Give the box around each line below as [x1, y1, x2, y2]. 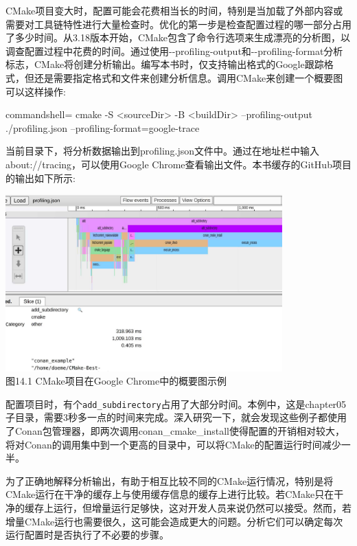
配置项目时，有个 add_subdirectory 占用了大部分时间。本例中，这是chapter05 [5, 396, 347, 411]
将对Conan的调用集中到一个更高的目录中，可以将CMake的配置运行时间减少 [5, 437, 341, 451]
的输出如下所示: [5, 170, 76, 185]
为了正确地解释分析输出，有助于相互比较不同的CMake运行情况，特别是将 [5, 473, 334, 488]
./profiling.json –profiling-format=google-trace [5, 120, 200, 135]
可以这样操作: [5, 84, 66, 98]
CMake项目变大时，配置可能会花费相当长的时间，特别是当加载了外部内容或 [5, 3, 343, 17]
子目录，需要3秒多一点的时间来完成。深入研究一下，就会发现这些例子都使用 [5, 410, 347, 424]
